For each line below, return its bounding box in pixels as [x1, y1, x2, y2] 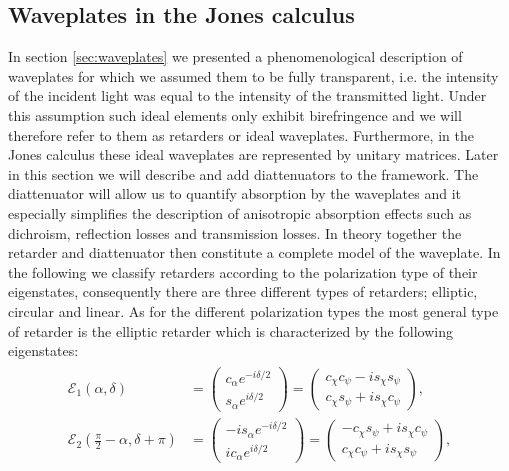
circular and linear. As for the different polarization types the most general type [8, 300, 499, 321]
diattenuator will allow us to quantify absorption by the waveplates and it [8, 183, 462, 204]
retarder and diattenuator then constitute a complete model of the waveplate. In [8, 242, 501, 263]
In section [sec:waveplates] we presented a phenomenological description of [8, 46, 463, 67]
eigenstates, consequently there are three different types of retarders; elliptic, [8, 281, 478, 302]
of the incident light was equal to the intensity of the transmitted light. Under [8, 85, 487, 106]
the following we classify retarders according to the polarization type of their [8, 261, 478, 282]
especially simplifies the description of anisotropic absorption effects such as [8, 202, 472, 223]
